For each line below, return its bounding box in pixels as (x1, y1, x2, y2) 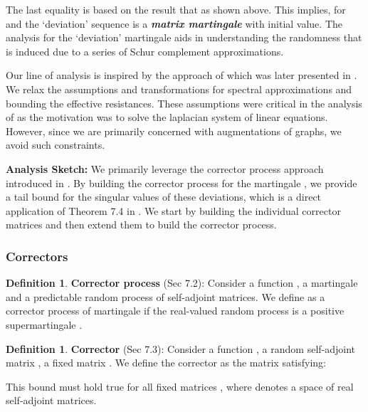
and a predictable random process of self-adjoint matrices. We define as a (6, 289, 325, 304)
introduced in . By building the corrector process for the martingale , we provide (6, 175, 357, 190)
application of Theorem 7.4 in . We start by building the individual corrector (6, 203, 341, 218)
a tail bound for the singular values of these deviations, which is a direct (6, 189, 322, 204)
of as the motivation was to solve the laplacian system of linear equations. (6, 110, 328, 125)
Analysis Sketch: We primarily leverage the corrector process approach (6, 161, 324, 176)
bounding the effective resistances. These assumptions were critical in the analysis (6, 95, 362, 110)
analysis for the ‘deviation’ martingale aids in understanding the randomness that (6, 30, 362, 45)
